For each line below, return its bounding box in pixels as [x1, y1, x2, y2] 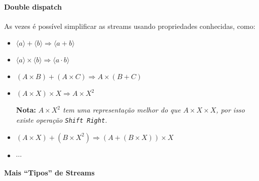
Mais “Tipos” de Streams [4, 167, 95, 178]
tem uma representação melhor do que [63, 104, 181, 115]
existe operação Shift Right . [16, 114, 107, 125]
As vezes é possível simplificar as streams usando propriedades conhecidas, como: [4, 20, 255, 31]
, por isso [216, 104, 245, 115]
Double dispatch [4, 1, 62, 12]
